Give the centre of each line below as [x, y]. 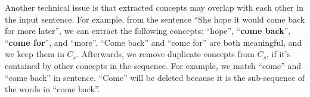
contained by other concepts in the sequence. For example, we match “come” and [153, 65]
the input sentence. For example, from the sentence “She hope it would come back [155, 19]
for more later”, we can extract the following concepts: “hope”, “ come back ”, [148, 31]
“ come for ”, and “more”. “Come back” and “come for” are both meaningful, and [154, 42]
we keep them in [35, 54]
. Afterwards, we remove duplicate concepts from [165, 54]
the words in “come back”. [52, 89]
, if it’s [279, 54]
